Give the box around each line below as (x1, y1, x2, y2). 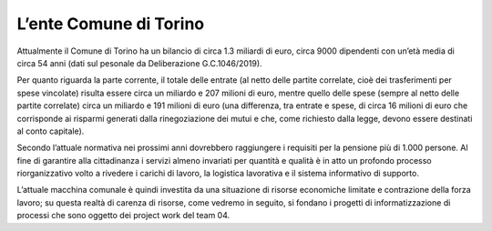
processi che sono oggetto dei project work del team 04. (16, 210, 231, 221)
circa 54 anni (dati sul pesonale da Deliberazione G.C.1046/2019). (16, 57, 263, 68)
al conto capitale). (16, 126, 85, 136)
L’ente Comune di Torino (16, 14, 205, 34)
